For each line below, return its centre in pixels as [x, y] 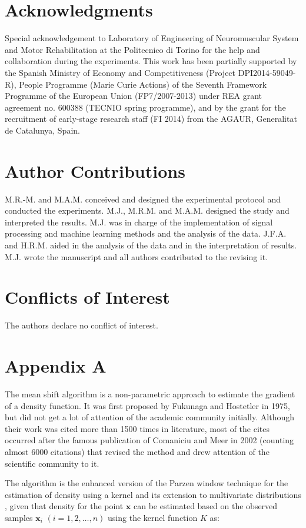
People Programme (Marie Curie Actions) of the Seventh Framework [143, 84]
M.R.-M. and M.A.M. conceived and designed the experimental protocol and [143, 199]
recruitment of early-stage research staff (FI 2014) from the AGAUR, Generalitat [151, 119]
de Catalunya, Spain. [42, 130]
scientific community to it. [52, 463]
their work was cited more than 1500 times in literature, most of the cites [137, 428]
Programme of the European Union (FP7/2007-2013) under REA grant [133, 96]
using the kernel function [153, 517]
